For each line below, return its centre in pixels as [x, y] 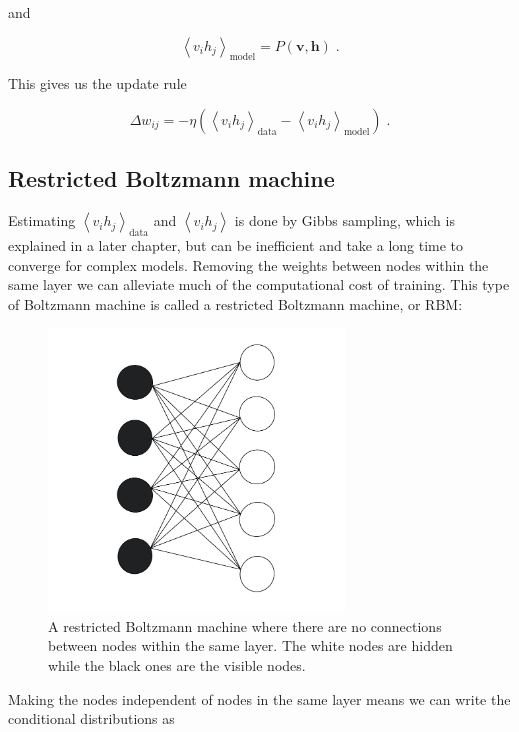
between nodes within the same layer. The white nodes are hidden [250, 645]
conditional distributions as [91, 718]
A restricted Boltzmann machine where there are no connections [245, 625]
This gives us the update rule [97, 83]
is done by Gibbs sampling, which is [344, 220]
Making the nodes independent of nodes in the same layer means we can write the [259, 698]
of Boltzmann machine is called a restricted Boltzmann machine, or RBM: [235, 303]
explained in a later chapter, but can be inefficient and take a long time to [236, 244]
